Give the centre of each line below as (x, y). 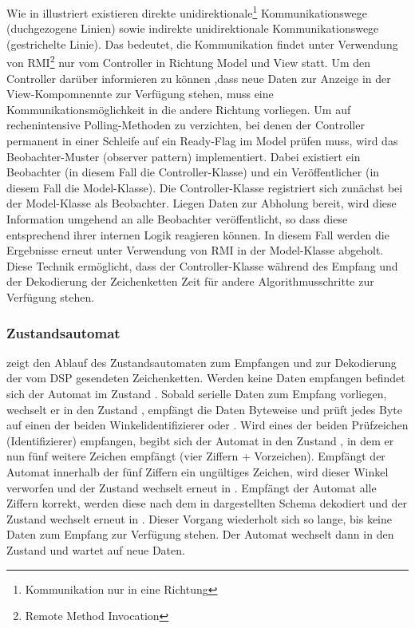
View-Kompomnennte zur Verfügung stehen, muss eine (140, 94)
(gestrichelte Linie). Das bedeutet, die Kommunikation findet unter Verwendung (202, 43)
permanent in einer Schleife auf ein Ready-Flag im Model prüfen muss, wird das (202, 141)
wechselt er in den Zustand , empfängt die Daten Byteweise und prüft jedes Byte (204, 409)
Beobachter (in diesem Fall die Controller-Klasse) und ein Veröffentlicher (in (193, 172)
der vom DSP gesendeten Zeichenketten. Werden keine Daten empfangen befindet (206, 378)
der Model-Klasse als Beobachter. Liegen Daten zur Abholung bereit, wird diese (202, 203)
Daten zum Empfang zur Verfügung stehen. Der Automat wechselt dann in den (200, 534)
